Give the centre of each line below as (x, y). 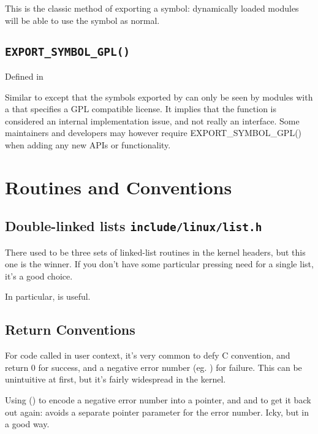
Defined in (24, 76)
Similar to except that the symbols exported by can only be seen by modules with (159, 97)
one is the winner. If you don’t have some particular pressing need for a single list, (159, 264)
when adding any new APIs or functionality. (88, 144)
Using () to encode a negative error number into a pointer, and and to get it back (158, 400)
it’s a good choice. (39, 276)
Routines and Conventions (119, 187)
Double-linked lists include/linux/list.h (134, 226)
